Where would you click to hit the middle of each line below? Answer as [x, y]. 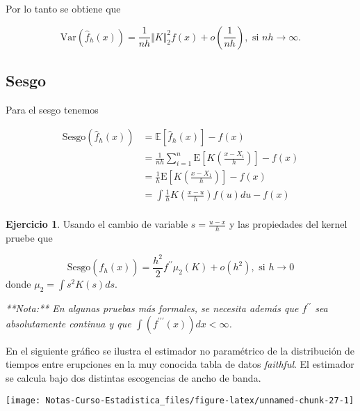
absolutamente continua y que [68, 323]
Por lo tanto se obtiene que [63, 8]
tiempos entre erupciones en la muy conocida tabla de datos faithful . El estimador [180, 364]
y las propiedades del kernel [288, 224]
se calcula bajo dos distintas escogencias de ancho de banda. [133, 378]
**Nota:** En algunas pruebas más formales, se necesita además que [152, 308]
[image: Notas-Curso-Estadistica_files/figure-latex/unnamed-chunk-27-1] [180, 400]
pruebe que [29, 237]
